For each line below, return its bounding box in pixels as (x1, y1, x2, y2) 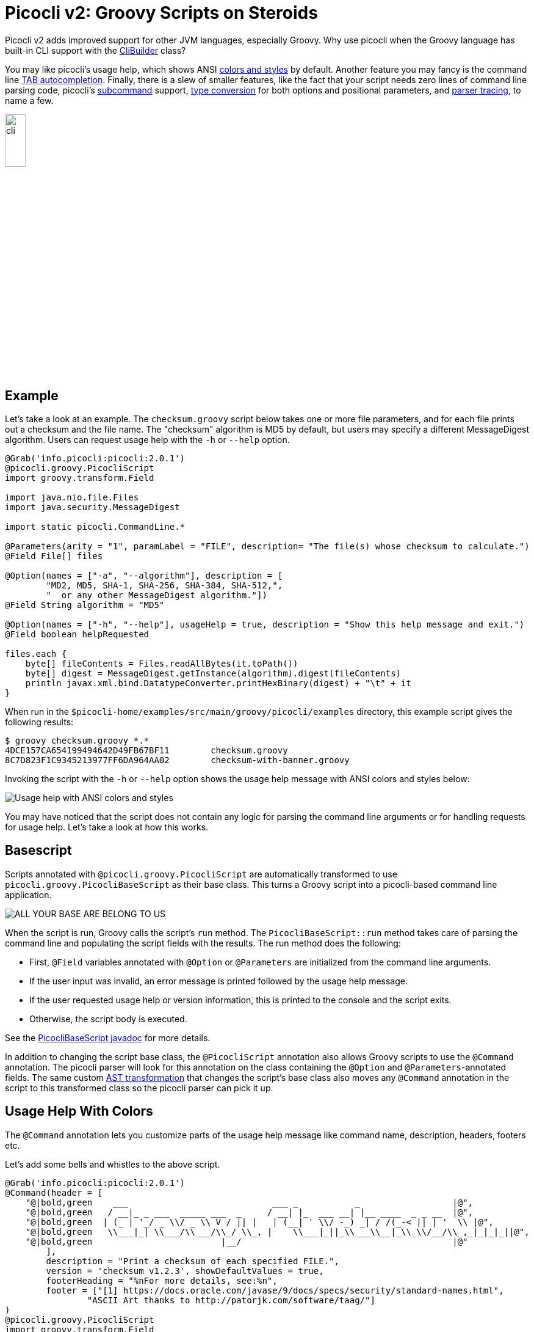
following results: (5, 716, 74, 727)
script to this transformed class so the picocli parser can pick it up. (5, 1082, 273, 1093)
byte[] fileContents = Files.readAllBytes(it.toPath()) (25, 658, 298, 668)
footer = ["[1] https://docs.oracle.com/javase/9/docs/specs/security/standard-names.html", (46, 1285, 504, 1295)
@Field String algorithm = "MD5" (5, 599, 165, 610)
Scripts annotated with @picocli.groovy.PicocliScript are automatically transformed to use (5, 868, 397, 879)
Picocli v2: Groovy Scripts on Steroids (5, 2, 318, 23)
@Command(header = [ (5, 1187, 103, 1198)
